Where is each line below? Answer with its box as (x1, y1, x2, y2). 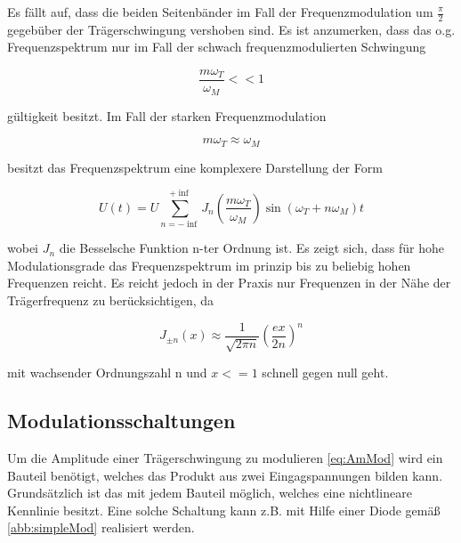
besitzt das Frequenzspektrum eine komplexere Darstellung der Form (7, 158, 383, 176)
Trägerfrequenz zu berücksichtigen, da (7, 291, 214, 310)
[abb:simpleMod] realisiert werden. (7, 518, 195, 537)
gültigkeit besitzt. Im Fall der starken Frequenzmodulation (7, 106, 327, 125)
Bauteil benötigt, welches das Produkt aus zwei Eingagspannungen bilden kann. (7, 466, 443, 484)
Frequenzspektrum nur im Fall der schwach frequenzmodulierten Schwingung (7, 37, 426, 56)
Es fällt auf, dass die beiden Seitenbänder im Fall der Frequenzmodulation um (7, 3, 433, 20)
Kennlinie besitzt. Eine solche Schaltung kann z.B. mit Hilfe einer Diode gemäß (7, 500, 441, 519)
